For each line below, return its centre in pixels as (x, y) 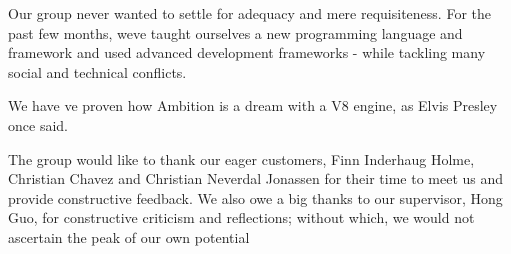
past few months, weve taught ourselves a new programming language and (235, 32)
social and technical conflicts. (97, 71)
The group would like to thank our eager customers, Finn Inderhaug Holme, (241, 158)
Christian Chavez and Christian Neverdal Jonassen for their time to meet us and (256, 178)
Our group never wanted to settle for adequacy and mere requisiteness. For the (249, 13)
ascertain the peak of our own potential (129, 236)
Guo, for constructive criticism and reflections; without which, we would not (241, 217)
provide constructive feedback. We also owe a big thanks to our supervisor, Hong (255, 197)
